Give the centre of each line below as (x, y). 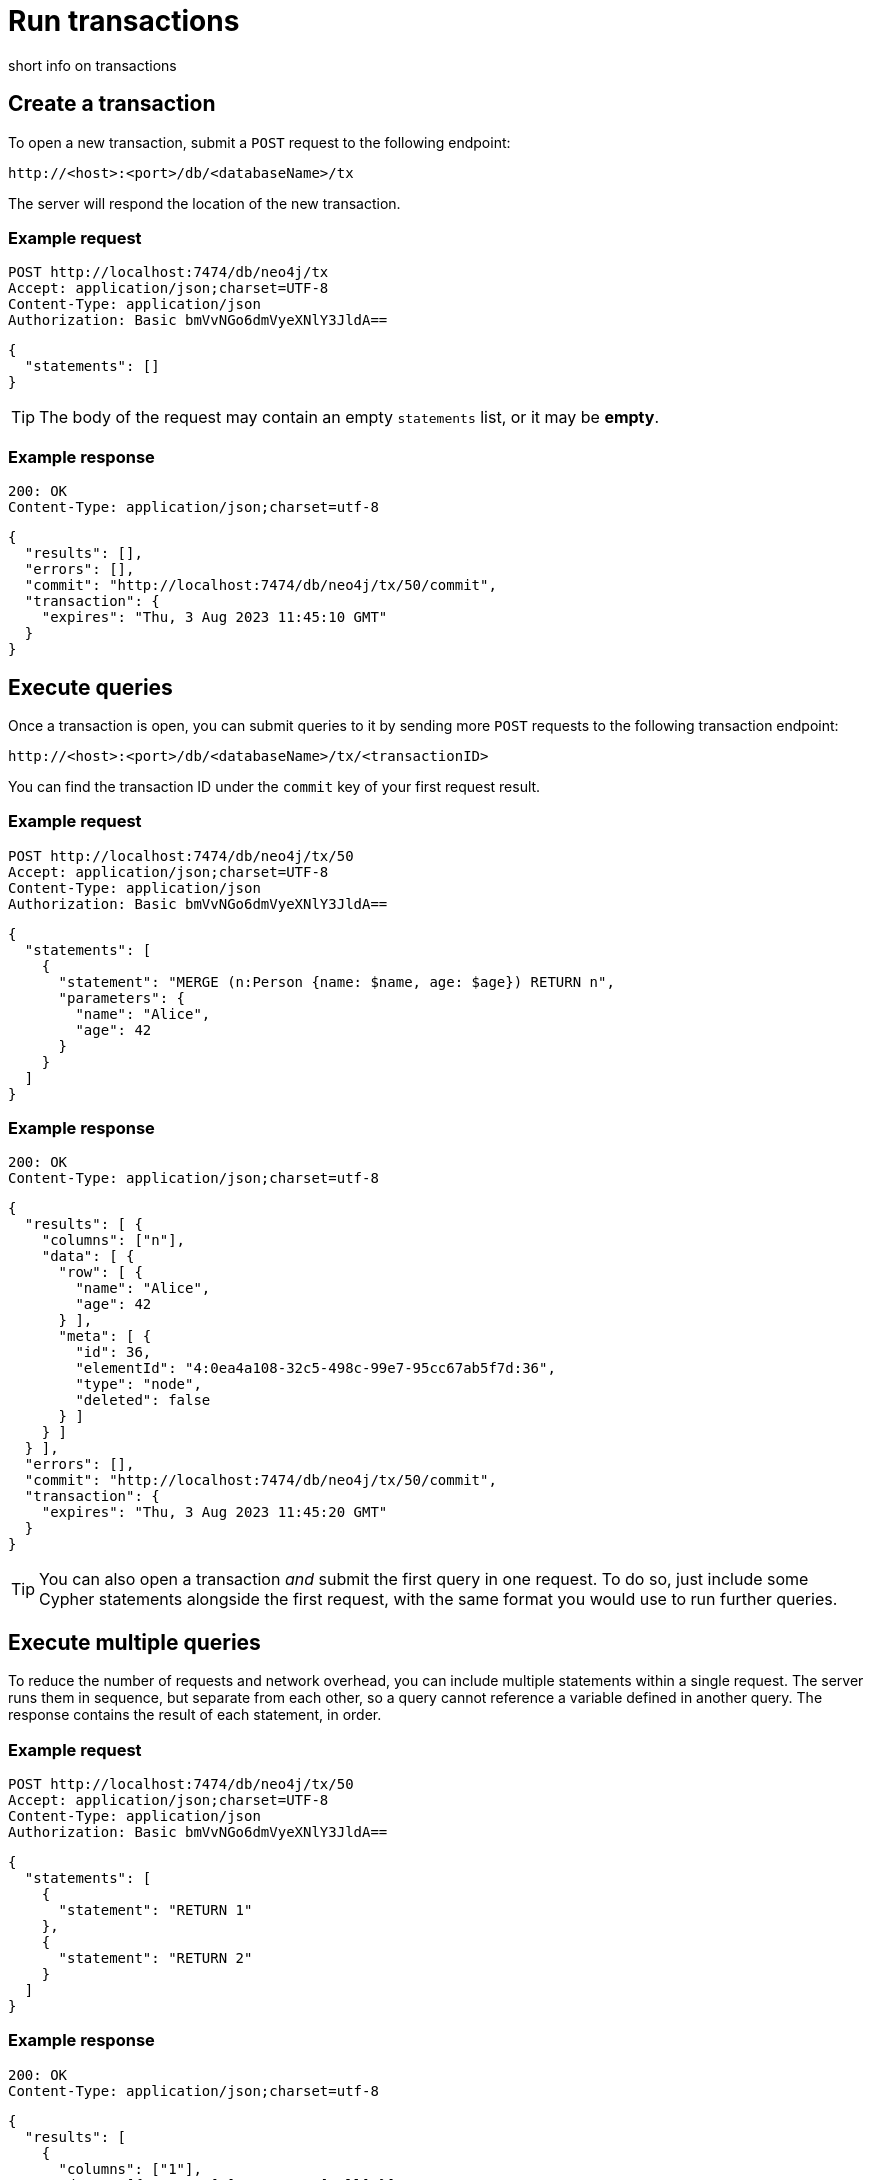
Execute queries (90, 687)
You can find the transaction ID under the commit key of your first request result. (274, 786)
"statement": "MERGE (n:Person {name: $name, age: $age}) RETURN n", (336, 981)
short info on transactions (92, 65)
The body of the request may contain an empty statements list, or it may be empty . (349, 417)
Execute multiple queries (134, 1642)
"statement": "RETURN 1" (155, 1910)
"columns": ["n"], (113, 1240)
